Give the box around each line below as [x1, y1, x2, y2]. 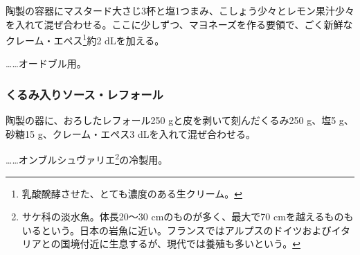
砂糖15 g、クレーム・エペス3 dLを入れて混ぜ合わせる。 [6, 126, 256, 141]
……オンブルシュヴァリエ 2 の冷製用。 [6, 150, 168, 167]
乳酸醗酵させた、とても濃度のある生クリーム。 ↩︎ [21, 186, 242, 200]
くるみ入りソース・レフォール [6, 85, 163, 103]
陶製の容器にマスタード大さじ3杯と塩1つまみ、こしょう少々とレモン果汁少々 [6, 3, 354, 17]
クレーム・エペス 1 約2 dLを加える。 [6, 31, 165, 47]
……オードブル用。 [6, 56, 87, 71]
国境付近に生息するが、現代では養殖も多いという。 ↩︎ [60, 236, 300, 251]
